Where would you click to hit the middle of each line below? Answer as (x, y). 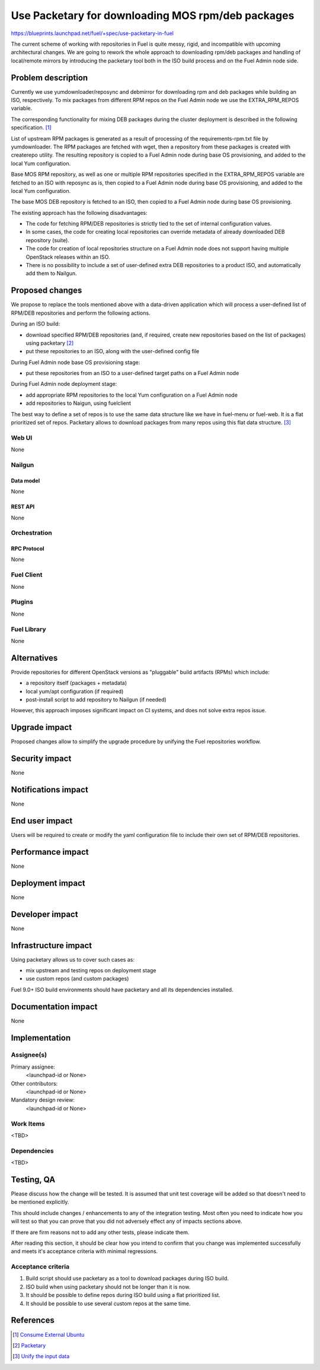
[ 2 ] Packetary (29, 1345)
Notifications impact (49, 789)
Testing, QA (33, 1179)
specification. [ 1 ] (31, 128)
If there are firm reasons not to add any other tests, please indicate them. (100, 1232)
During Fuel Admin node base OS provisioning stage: (76, 362)
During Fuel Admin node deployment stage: (64, 384)
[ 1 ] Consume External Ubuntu (49, 1334)
